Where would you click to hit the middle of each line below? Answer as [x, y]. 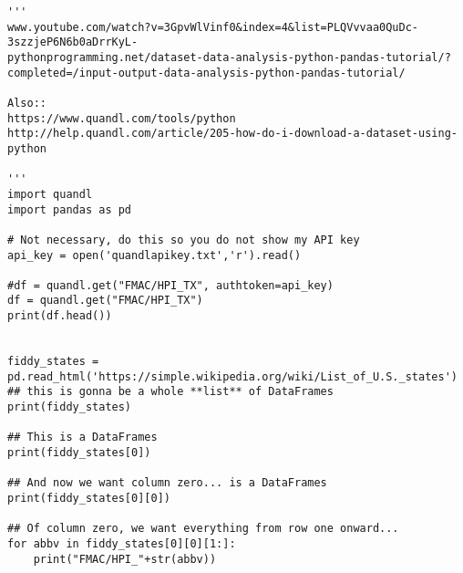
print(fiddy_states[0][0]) [89, 498]
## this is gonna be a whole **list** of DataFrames [170, 392]
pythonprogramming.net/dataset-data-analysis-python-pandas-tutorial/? [229, 57]
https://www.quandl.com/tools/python [122, 118]
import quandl [50, 194]
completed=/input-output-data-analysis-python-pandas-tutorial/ [206, 73]
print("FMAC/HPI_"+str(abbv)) [125, 559]
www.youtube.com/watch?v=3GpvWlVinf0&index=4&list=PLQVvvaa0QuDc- [213, 27]
